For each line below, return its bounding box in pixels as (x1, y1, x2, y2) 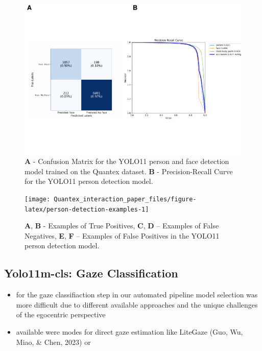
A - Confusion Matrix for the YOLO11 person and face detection (25, 156, 229, 167)
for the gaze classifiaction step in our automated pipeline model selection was (16, 289, 258, 300)
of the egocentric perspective (16, 309, 106, 320)
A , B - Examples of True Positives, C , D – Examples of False (25, 220, 219, 231)
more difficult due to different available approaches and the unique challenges (16, 299, 258, 310)
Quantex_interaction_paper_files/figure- (54, 195, 197, 203)
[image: (25, 195, 51, 203)
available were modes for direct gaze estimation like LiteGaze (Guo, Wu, (16, 326, 243, 337)
